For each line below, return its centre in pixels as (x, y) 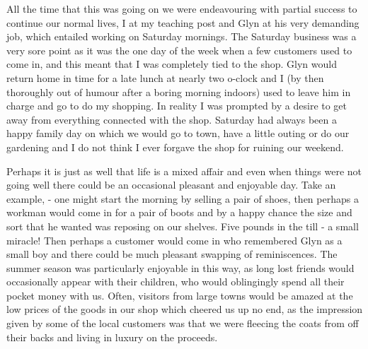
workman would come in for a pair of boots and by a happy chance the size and (179, 212)
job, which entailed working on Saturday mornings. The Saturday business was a (182, 36)
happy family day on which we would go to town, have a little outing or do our (178, 133)
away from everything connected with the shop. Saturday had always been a (172, 119)
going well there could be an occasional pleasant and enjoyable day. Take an (171, 185)
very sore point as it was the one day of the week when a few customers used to (179, 50)
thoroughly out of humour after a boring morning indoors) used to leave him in (179, 91)
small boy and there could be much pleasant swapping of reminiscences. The (172, 254)
